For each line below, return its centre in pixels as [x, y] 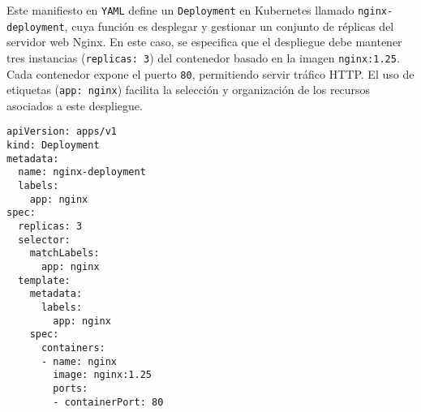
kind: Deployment [53, 146]
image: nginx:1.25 [102, 375]
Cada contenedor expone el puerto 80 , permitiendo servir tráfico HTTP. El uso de [210, 73]
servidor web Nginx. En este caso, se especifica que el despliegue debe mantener [204, 42]
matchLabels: [64, 253]
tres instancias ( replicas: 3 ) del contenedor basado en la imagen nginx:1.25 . [203, 57]
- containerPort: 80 [108, 402]
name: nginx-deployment [82, 172]
